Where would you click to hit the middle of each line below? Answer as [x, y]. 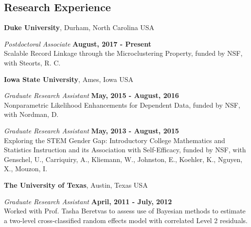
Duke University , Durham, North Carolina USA [79, 27]
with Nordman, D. [31, 114]
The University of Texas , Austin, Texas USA [76, 185]
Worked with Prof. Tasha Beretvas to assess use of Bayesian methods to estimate [125, 211]
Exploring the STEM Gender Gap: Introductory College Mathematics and [115, 140]
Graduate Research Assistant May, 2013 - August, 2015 [91, 130]
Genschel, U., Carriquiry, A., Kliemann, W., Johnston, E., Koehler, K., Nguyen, [123, 159]
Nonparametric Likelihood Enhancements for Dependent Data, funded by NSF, [122, 105]
